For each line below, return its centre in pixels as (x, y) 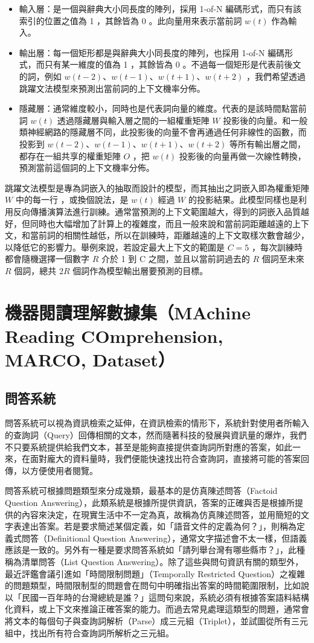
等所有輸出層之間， (267, 143)
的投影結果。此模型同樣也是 (243, 200)
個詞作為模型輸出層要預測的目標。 (140, 270)
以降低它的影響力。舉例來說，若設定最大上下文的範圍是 (115, 247)
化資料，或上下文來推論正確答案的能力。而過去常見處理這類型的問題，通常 (153, 609)
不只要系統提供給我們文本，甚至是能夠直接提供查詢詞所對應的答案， (140, 446)
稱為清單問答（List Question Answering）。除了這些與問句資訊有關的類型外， (154, 561)
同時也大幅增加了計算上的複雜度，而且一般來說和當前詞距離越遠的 (161, 223)
